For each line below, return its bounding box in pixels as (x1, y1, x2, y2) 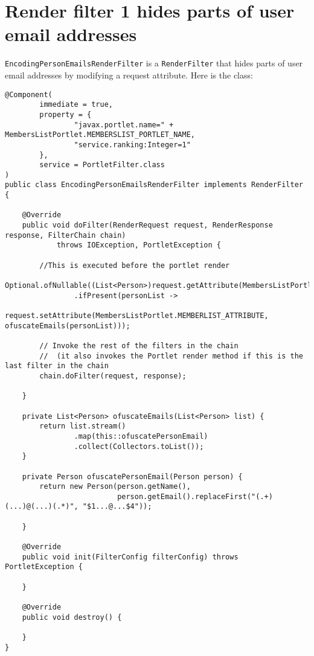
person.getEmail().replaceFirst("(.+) (117, 492, 273, 501)
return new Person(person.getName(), (39, 482, 191, 491)
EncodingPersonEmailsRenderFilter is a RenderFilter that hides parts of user (5, 57, 303, 69)
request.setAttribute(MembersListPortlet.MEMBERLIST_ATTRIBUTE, (5, 311, 269, 320)
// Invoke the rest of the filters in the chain (39, 341, 239, 350)
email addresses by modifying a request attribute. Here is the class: (5, 68, 253, 81)
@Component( (5, 90, 53, 99)
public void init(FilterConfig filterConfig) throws (22, 552, 239, 561)
